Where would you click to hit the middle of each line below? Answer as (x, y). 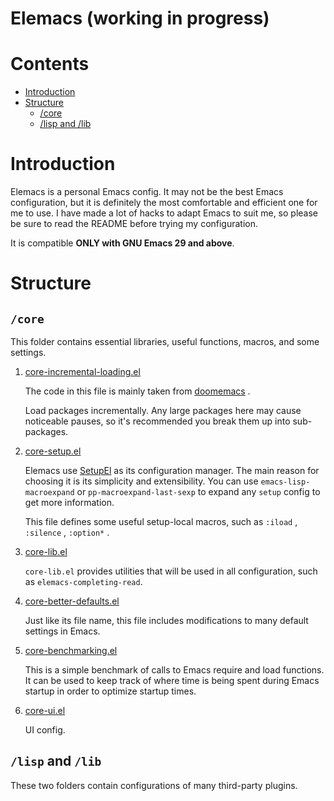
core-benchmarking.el (71, 651)
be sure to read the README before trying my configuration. (134, 224)
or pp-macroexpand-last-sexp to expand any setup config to (198, 492)
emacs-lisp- (285, 482)
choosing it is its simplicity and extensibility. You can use (141, 481)
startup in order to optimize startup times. (110, 691)
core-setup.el (53, 451)
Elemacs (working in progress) (140, 18)
